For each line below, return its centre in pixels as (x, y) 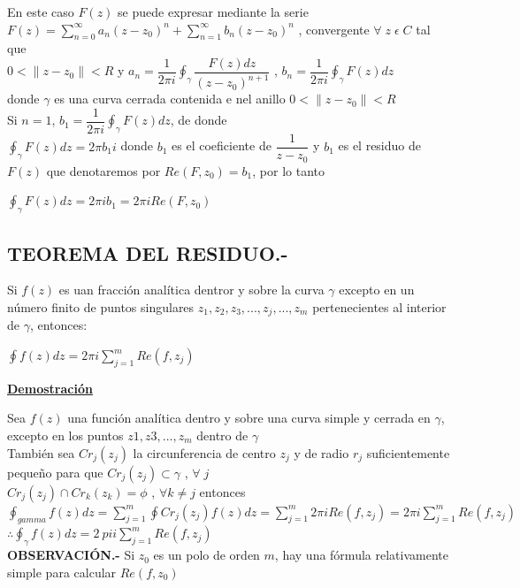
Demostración (50, 388)
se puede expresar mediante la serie (213, 11)
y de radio (321, 452)
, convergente (334, 29)
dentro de (222, 435)
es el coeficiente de (222, 145)
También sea (41, 452)
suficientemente (408, 452)
